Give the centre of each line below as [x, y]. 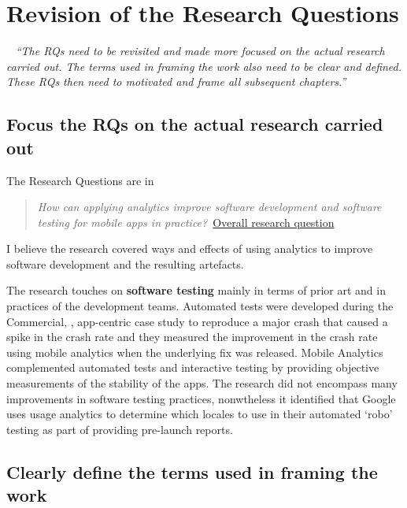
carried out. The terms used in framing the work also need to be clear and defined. [204, 66]
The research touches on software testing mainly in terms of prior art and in [196, 290]
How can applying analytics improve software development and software [209, 207]
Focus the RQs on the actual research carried [195, 124]
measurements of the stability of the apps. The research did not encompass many [202, 383]
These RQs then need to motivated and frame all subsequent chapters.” [176, 82]
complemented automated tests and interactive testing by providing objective [193, 367]
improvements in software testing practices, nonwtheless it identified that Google [201, 398]
